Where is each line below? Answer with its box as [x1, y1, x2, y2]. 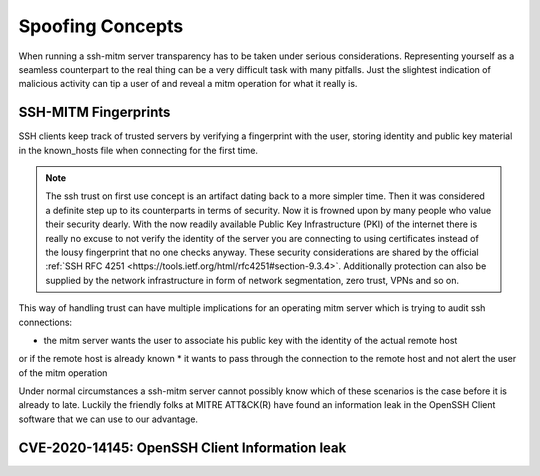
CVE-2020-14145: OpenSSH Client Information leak [18, 439, 347, 456]
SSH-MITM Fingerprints [18, 104, 171, 121]
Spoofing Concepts [18, 15, 184, 37]
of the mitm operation [18, 366, 108, 379]
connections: [18, 316, 73, 328]
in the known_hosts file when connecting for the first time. [18, 144, 259, 156]
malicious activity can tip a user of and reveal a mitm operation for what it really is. [18, 78, 358, 90]
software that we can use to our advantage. [18, 413, 199, 425]
